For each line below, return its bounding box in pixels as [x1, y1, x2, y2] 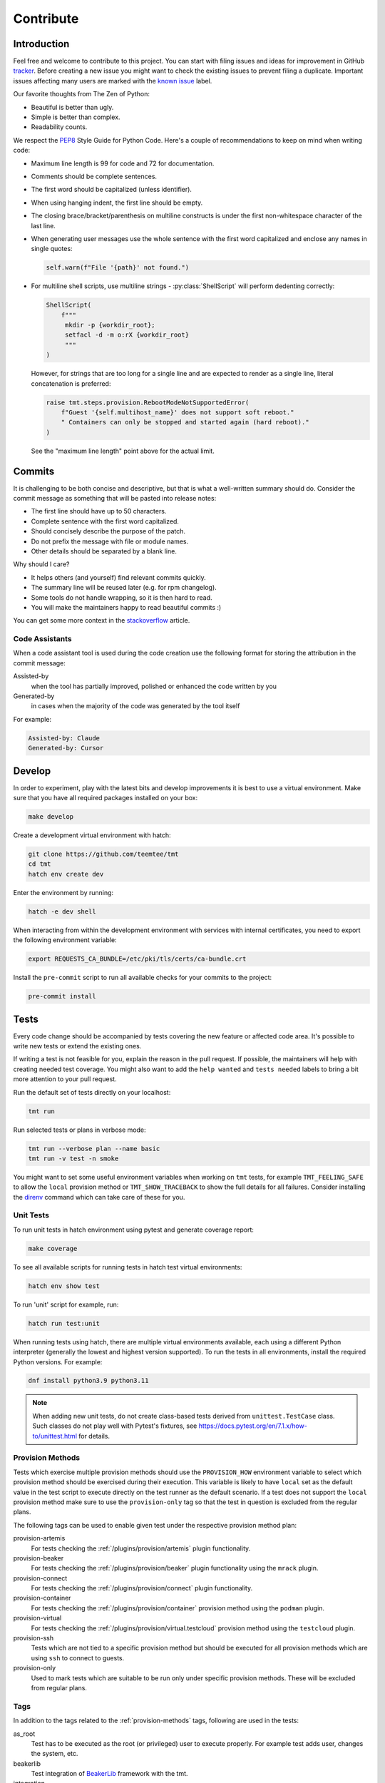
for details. [78, 1431, 111, 1440]
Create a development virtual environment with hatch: [13, 831, 171, 839]
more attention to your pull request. [13, 1075, 117, 1083]
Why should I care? [13, 560, 70, 568]
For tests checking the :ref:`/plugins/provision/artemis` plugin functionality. [31, 1544, 251, 1553]
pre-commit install [28, 992, 96, 1001]
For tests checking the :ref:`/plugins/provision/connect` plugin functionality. [31, 1584, 253, 1593]
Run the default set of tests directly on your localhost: [13, 1088, 171, 1096]
